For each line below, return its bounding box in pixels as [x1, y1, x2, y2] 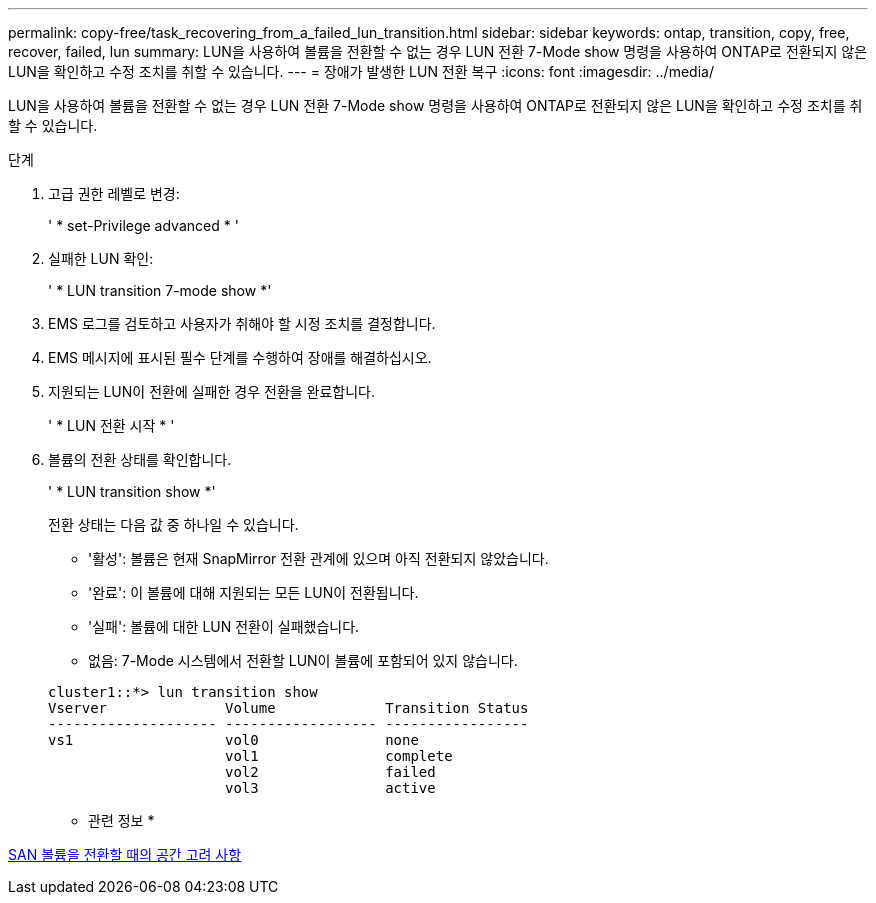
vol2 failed [225, 764, 436, 780]
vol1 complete [225, 748, 453, 764]
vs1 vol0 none [48, 732, 419, 748]
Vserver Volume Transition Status [48, 700, 529, 716]
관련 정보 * [88, 812, 155, 829]
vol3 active [225, 780, 436, 796]
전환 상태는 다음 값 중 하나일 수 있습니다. [48, 516, 299, 533]
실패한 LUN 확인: [48, 250, 154, 267]
